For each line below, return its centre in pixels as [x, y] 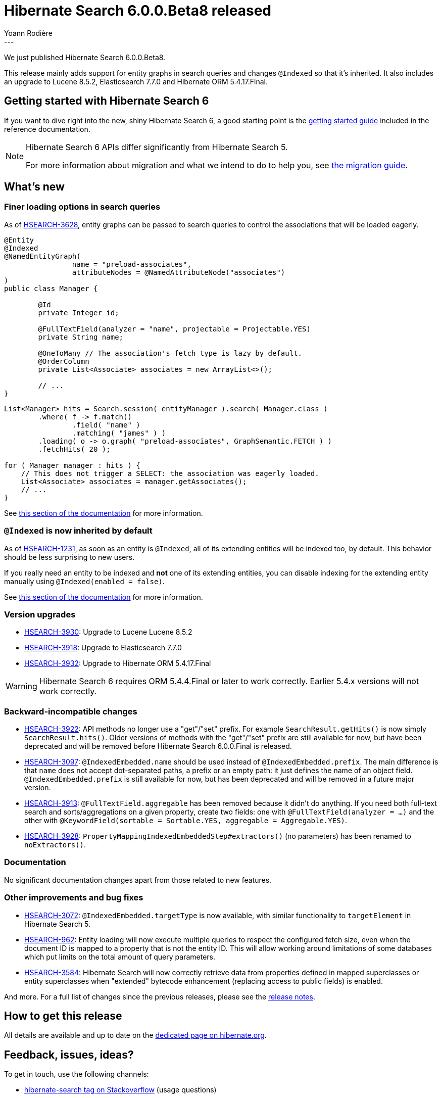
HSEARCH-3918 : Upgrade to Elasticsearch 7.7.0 [103, 648]
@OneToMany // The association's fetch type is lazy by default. [170, 353]
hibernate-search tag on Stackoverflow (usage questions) [120, 1090]
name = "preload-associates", [132, 264]
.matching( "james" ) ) [119, 433]
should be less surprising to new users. [69, 557]
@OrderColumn [64, 361]
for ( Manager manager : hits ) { [72, 465]
